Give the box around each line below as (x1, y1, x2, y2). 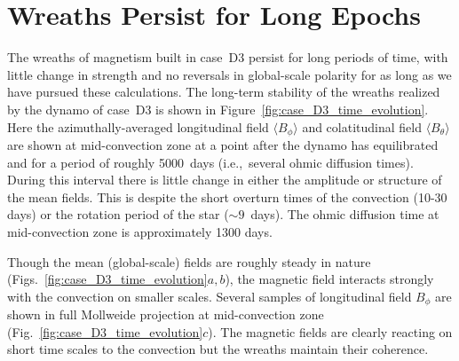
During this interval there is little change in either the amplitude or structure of (7, 170, 442, 189)
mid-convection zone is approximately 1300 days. (7, 222, 273, 240)
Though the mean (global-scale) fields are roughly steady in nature (7, 252, 371, 271)
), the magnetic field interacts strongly (225, 270, 434, 288)
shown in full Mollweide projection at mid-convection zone (7, 305, 324, 324)
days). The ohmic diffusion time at (250, 205, 439, 224)
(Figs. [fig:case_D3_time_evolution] (7, 270, 208, 288)
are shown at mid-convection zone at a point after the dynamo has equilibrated (7, 135, 439, 153)
